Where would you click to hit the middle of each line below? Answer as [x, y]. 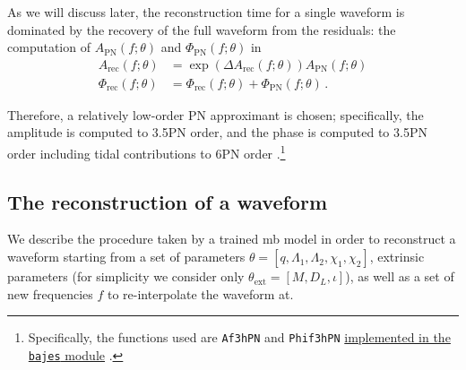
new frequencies [50, 293]
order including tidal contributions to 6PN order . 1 [147, 152]
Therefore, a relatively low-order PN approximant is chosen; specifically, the [216, 114]
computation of [49, 47]
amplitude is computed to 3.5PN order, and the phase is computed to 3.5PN [217, 132]
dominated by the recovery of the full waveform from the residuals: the [202, 29]
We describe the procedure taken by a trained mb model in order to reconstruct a [232, 239]
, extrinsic [397, 257]
